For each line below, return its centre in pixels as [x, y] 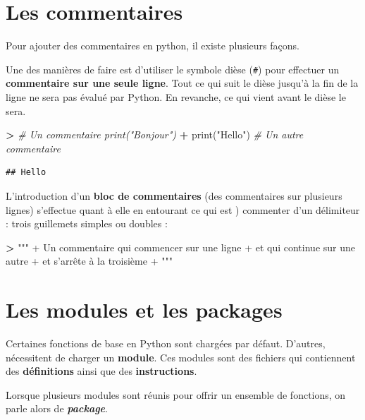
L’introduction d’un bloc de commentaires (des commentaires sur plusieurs [174, 195]
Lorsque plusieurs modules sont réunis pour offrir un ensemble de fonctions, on [176, 394]
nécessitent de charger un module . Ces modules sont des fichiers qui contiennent [181, 357]
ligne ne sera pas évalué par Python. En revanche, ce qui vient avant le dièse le [176, 96]
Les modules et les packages [144, 310]
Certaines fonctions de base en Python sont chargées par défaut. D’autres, [166, 343]
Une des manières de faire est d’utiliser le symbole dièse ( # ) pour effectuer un [173, 69]
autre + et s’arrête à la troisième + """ [89, 261]
